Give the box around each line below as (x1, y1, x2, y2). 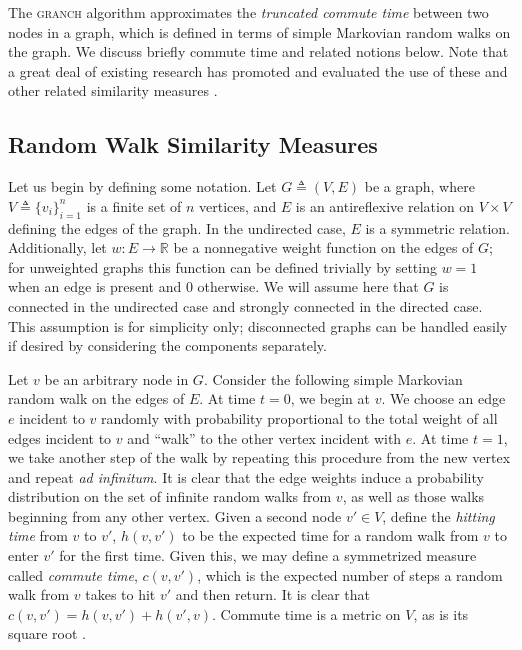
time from (8, 525, 68, 546)
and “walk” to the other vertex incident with (127, 427, 402, 448)
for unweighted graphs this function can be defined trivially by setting (8, 256, 437, 277)
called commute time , (8, 564, 138, 585)
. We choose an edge (381, 388, 506, 409)
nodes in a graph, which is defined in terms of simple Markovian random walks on (8, 21, 511, 42)
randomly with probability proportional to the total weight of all (101, 407, 498, 428)
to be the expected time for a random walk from (182, 525, 479, 546)
